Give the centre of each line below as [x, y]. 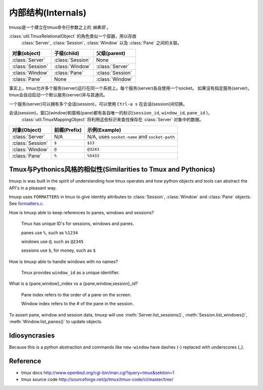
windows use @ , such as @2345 [52, 241]
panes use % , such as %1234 [49, 232]
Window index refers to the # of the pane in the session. [77, 304]
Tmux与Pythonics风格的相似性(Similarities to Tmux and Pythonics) [112, 170]
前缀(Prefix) [68, 130]
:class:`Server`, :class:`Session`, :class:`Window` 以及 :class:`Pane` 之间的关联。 [102, 43]
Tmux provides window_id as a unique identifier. [70, 273]
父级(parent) [111, 53]
